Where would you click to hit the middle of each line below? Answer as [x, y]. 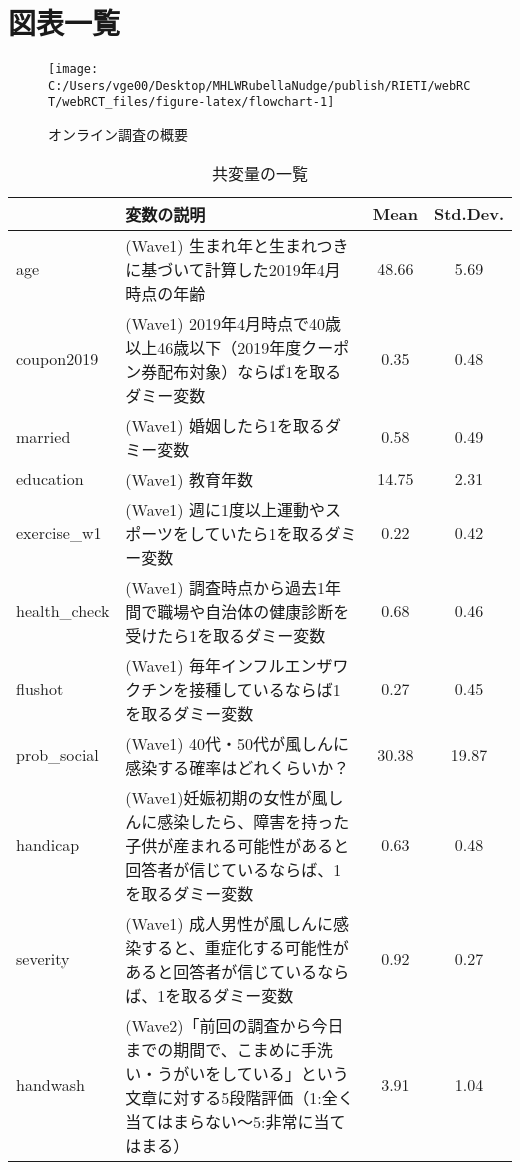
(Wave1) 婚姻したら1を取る [225, 425]
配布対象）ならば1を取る [249, 371]
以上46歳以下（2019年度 [213, 347]
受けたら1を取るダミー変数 [225, 635]
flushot [40, 689]
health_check [63, 611]
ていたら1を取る [264, 533]
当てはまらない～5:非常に [219, 1121]
